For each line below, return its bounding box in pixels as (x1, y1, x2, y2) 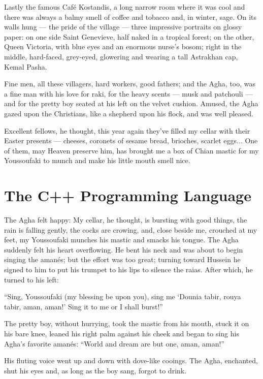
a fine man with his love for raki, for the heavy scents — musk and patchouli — (4, 88, 253, 99)
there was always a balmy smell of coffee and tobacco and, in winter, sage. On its (4, 11, 256, 22)
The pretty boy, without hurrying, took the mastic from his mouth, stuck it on (4, 318, 249, 329)
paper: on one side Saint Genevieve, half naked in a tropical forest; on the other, (4, 31, 254, 42)
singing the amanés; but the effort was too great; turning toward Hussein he (4, 254, 241, 265)
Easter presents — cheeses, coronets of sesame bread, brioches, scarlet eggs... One (4, 135, 258, 146)
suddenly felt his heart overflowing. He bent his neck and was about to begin (4, 244, 243, 255)
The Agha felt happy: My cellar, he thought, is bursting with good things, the (4, 214, 247, 225)
